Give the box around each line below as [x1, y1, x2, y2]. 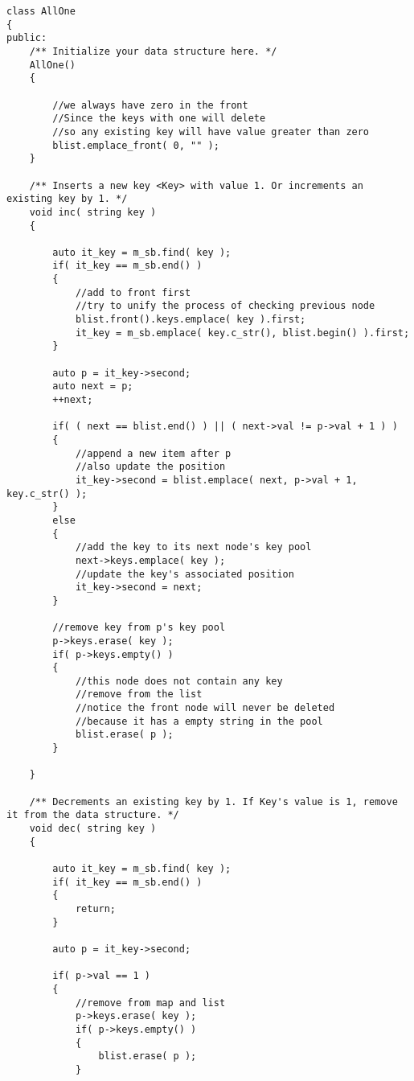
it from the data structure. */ [6, 809, 179, 821]
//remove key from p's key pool [52, 622, 226, 634]
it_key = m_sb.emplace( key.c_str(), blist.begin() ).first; [75, 327, 410, 339]
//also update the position [75, 461, 226, 473]
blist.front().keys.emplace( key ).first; [75, 314, 306, 326]
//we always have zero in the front [52, 99, 248, 111]
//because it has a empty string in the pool [75, 715, 323, 727]
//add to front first [75, 286, 191, 298]
